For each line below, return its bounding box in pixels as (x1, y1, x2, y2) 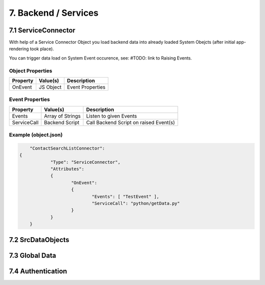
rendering (9, 46, 29, 52)
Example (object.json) (9, 131, 63, 138)
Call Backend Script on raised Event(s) (86, 119, 175, 126)
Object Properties (9, 67, 53, 74)
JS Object (38, 84, 62, 91)
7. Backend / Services (9, 7, 99, 18)
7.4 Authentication (9, 267, 67, 275)
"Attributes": (50, 166, 84, 172)
